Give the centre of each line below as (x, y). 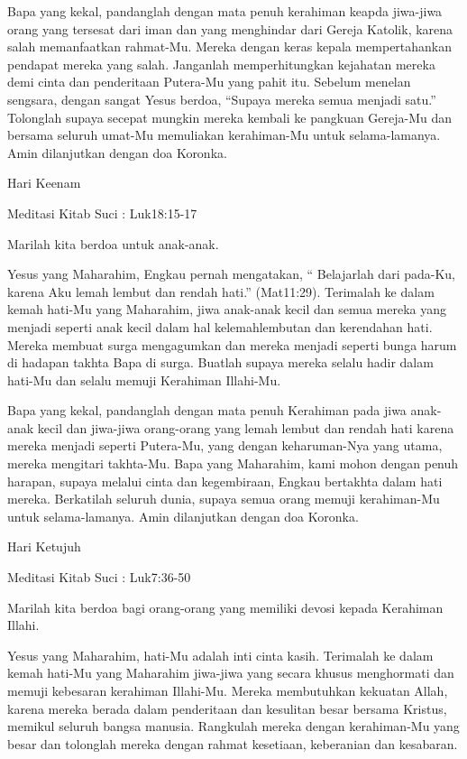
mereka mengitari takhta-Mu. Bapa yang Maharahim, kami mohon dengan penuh (233, 463)
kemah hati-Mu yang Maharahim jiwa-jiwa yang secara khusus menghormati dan (231, 673)
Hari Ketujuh (44, 546)
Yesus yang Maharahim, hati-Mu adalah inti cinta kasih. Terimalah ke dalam (220, 655)
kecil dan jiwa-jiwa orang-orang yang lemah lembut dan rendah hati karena (246, 427)
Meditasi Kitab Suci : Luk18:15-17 (102, 213)
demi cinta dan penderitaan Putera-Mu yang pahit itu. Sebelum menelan (209, 82)
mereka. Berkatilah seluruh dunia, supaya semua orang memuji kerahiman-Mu (224, 499)
